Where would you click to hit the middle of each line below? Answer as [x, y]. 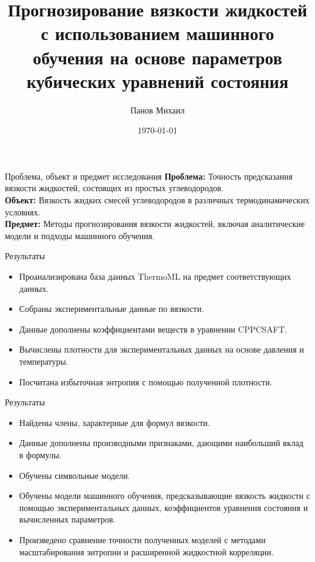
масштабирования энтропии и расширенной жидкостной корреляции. [146, 551]
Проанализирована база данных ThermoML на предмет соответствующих [155, 276]
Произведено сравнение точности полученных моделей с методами [142, 539]
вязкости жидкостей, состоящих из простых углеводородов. [114, 188]
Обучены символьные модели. [75, 475]
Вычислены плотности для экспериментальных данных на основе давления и [161, 349]
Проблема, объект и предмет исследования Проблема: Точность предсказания [149, 176]
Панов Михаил [157, 110]
